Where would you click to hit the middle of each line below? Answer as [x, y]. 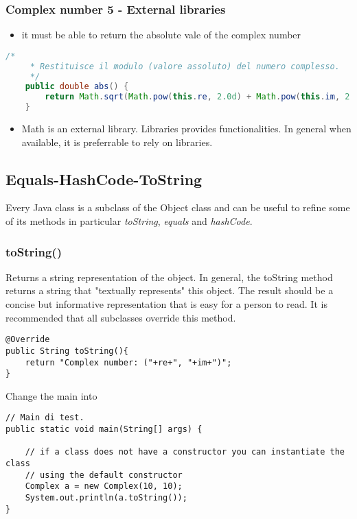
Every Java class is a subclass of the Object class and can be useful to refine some [178, 207]
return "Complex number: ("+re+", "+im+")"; [128, 362]
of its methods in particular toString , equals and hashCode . [129, 221]
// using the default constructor [104, 475]
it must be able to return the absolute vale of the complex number [161, 35]
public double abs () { [77, 87]
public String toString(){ [67, 351]
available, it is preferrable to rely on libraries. [117, 142]
